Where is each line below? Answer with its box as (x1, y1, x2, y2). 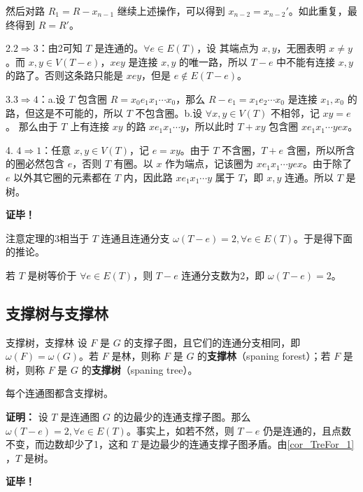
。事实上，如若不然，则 (126, 423, 234, 437)
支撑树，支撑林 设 (6, 335, 87, 349)
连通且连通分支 (101, 230, 170, 245)
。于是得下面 (294, 230, 353, 245)
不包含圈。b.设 (135, 105, 203, 120)
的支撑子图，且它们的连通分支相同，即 (124, 335, 301, 349)
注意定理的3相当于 (6, 230, 89, 245)
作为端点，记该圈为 (165, 156, 254, 171)
